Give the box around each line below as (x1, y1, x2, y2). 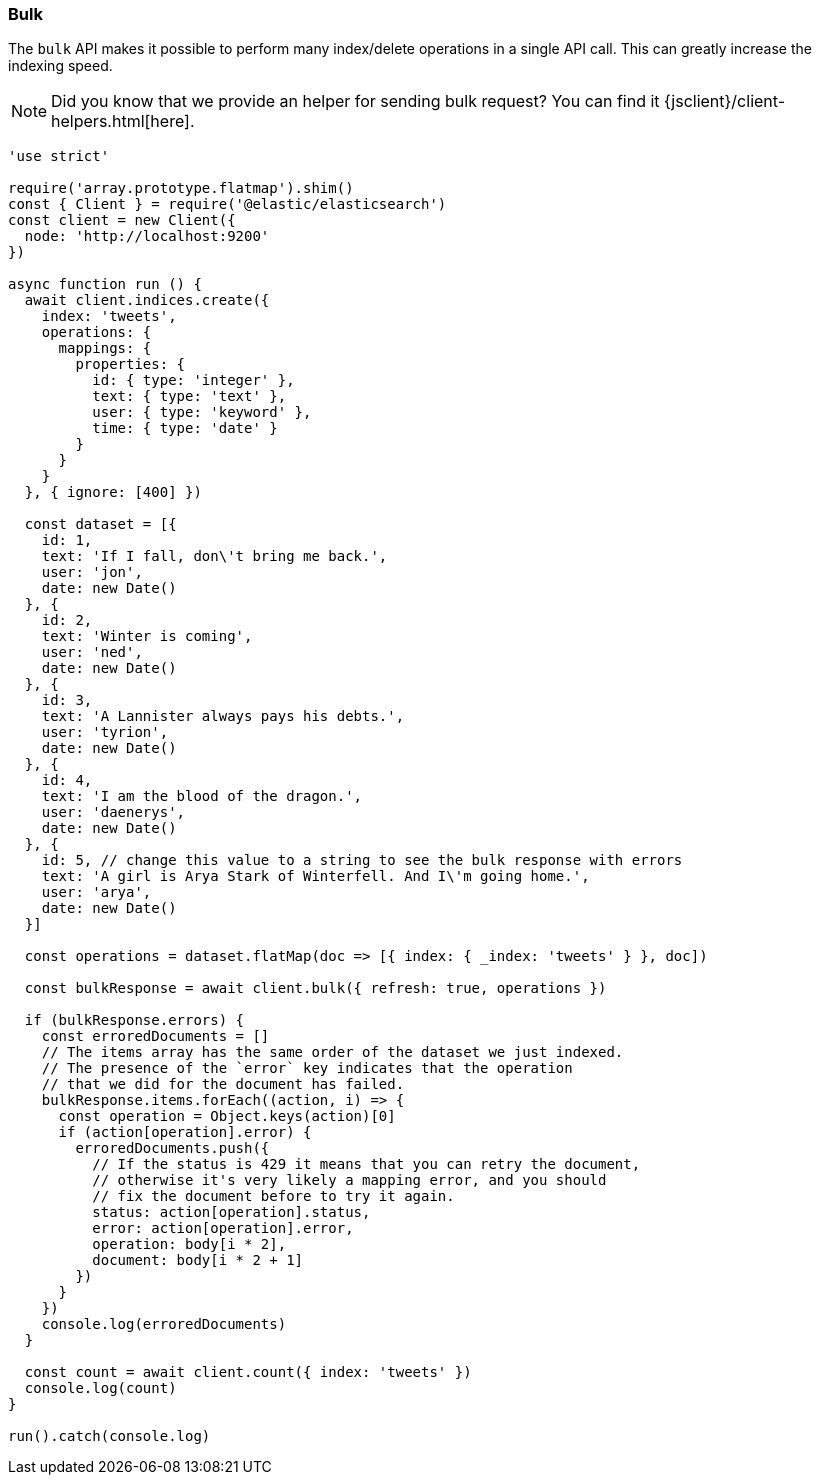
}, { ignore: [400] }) (24, 484, 202, 501)
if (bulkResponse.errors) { (24, 1012, 245, 1029)
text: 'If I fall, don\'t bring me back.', (41, 548, 388, 565)
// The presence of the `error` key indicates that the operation (41, 1060, 573, 1077)
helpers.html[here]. (51, 111, 195, 132)
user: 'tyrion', (41, 724, 169, 741)
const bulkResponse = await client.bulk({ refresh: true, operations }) (24, 980, 607, 997)
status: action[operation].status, (92, 1204, 371, 1221)
